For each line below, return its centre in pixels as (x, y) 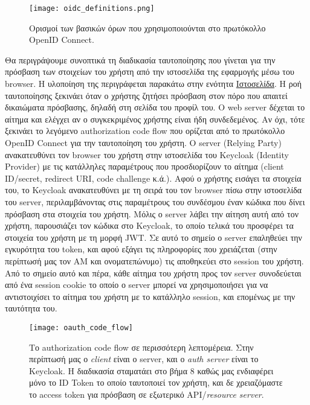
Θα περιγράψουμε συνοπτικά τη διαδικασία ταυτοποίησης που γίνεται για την (140, 59)
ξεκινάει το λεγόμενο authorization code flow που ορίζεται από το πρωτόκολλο (145, 131)
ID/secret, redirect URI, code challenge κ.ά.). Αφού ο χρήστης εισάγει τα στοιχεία (153, 178)
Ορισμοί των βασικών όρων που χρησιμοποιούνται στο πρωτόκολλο (147, 27)
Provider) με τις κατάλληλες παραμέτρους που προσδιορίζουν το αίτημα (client (144, 166)
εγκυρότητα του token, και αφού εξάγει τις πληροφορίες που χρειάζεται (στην (141, 249)
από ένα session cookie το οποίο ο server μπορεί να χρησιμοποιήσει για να (137, 285)
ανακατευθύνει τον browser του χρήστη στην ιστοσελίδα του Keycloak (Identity (147, 154)
